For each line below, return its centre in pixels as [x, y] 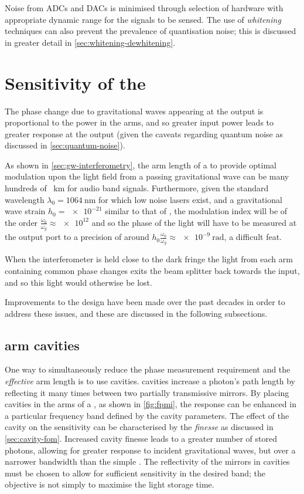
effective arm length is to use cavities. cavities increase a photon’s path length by [150, 381]
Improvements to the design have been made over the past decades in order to [145, 302]
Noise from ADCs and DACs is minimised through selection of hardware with [144, 8]
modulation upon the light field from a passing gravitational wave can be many [147, 176]
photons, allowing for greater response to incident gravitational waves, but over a [150, 450]
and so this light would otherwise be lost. [78, 282]
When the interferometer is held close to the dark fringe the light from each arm [149, 259]
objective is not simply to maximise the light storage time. [110, 484]
